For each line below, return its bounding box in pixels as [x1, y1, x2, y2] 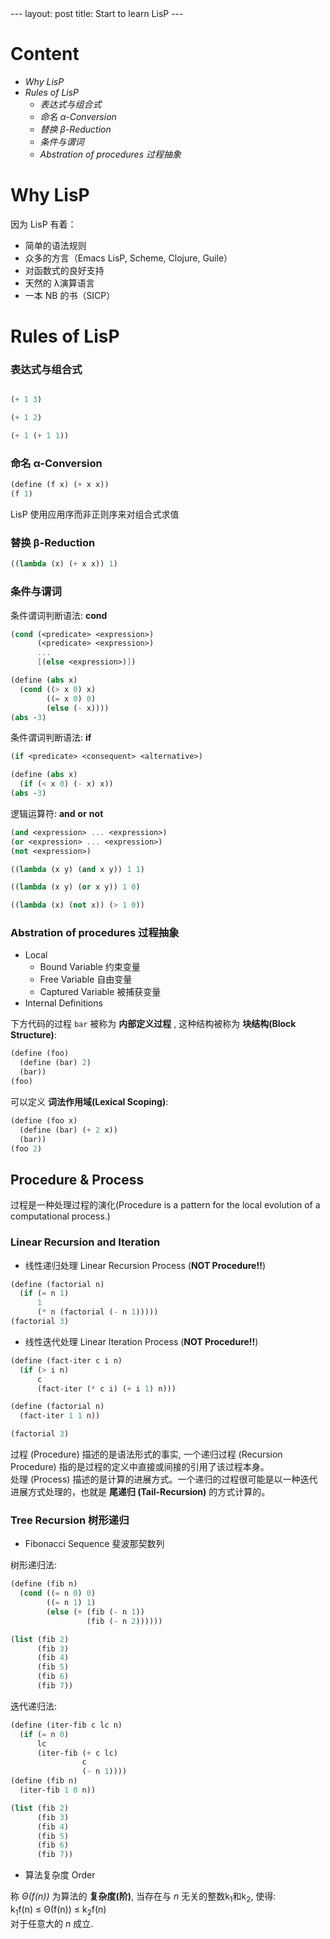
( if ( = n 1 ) [19, 1288, 70, 1299]
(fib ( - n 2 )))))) [86, 1616, 163, 1626]
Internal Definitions [24, 997, 103, 1009]
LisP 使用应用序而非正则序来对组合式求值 [10, 508, 180, 521]
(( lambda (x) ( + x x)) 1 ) [10, 559, 118, 569]
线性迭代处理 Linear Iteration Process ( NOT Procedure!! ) [24, 1335, 259, 1347]
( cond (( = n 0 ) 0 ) [19, 1588, 97, 1599]
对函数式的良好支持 [24, 264, 105, 276]
